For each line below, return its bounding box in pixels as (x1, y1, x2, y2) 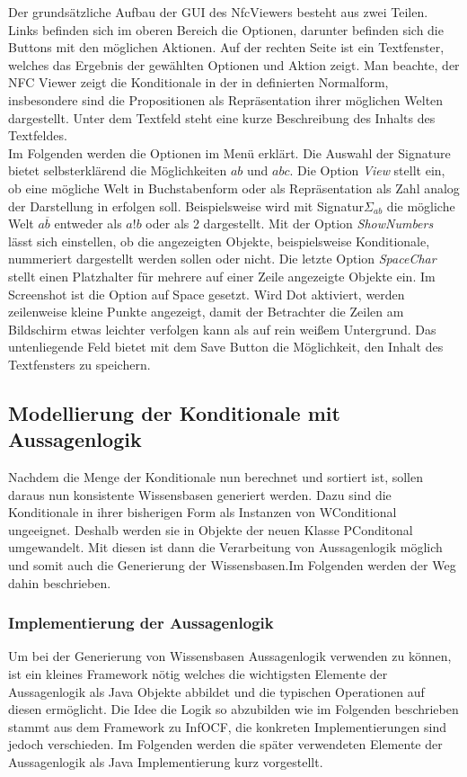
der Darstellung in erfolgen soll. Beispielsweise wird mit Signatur (8, 196, 365, 215)
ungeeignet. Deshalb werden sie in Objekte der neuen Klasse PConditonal (8, 520, 413, 539)
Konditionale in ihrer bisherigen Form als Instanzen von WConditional (8, 503, 397, 522)
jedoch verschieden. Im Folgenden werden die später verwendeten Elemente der (8, 735, 443, 754)
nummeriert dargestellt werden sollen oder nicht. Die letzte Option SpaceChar (8, 249, 436, 268)
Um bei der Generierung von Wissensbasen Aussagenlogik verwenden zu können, (8, 647, 452, 665)
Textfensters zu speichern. (8, 354, 151, 373)
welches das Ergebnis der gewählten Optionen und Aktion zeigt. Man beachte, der (8, 55, 460, 74)
